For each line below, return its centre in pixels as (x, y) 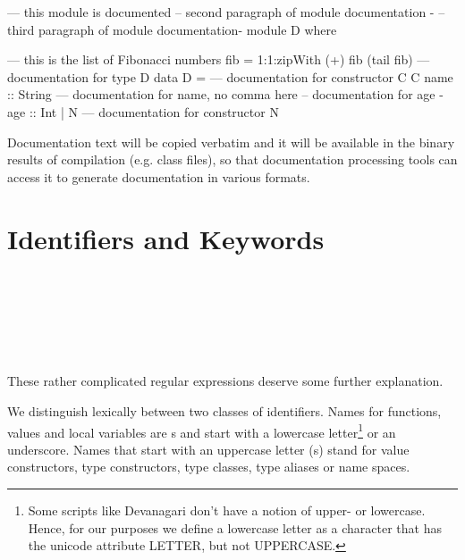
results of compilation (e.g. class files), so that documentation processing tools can (232, 159)
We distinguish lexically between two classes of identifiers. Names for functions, (224, 411)
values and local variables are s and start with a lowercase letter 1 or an (202, 430)
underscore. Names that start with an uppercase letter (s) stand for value (208, 449)
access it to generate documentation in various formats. (159, 176)
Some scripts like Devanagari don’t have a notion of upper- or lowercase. (227, 510)
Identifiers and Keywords (166, 238)
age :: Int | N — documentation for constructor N (143, 111)
